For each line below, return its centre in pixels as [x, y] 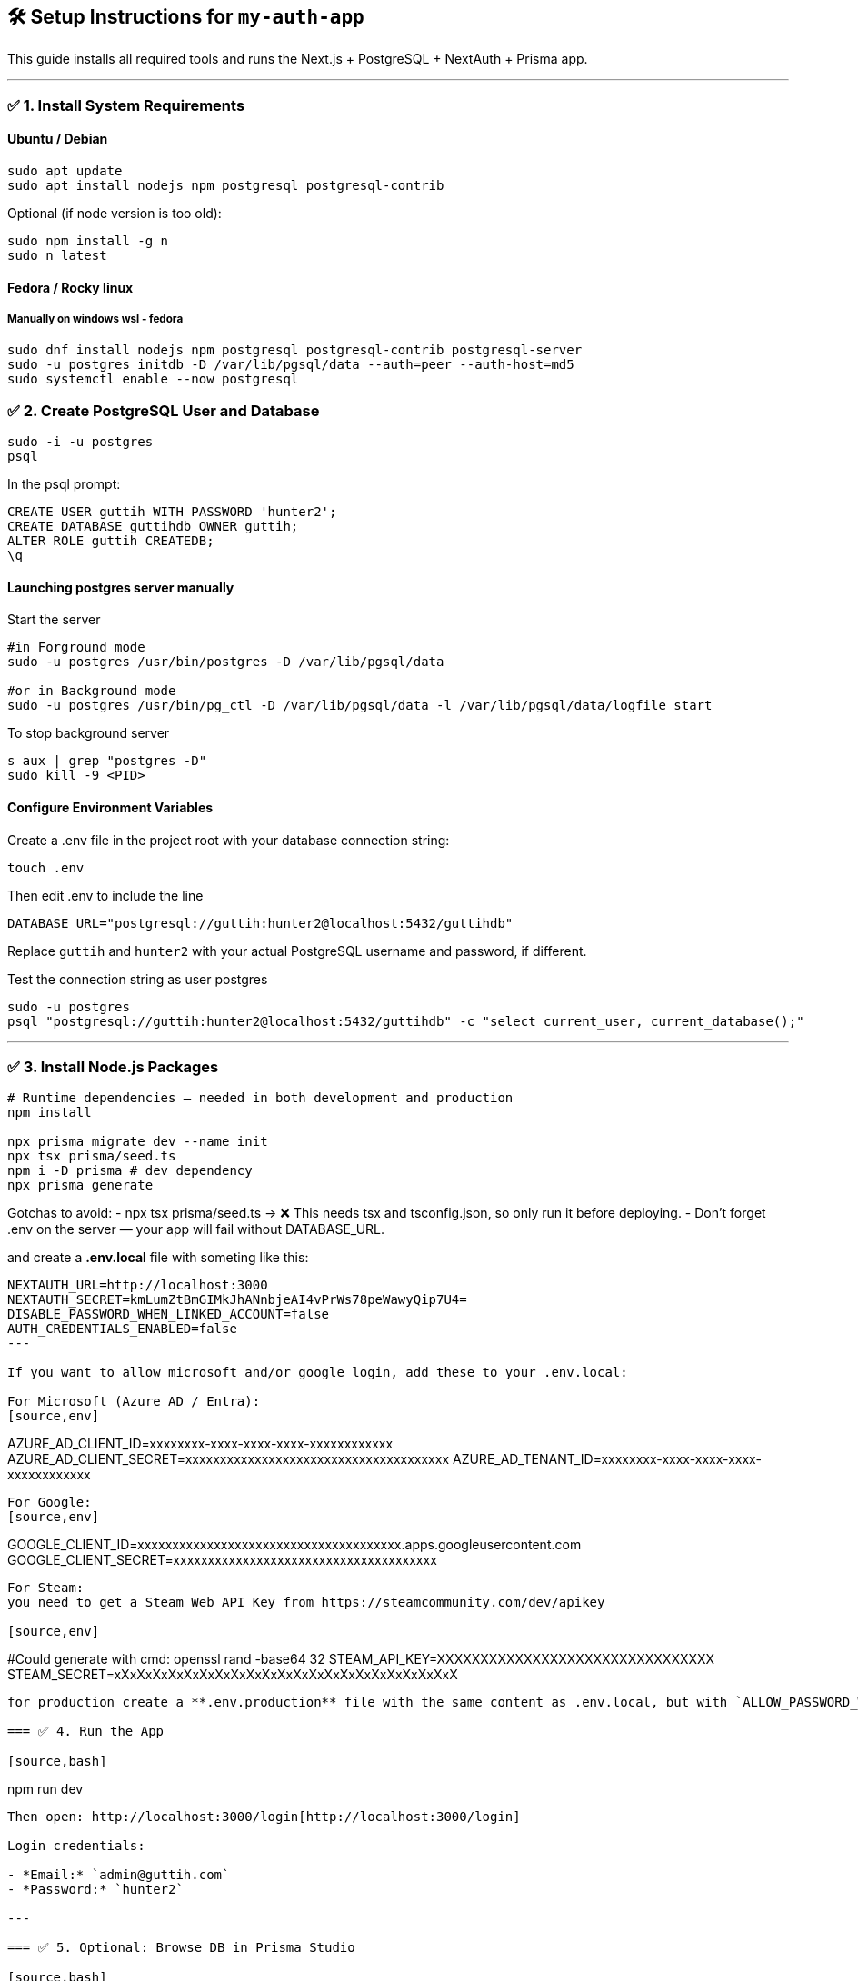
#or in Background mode [92, 691]
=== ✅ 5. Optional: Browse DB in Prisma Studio [181, 1948]
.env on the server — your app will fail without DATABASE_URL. [196, 1229]
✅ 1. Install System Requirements [126, 105]
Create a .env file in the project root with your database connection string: [229, 840]
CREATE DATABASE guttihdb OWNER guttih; [153, 527]
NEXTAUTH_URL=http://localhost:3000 [138, 1285]
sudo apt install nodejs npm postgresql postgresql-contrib [226, 186]
